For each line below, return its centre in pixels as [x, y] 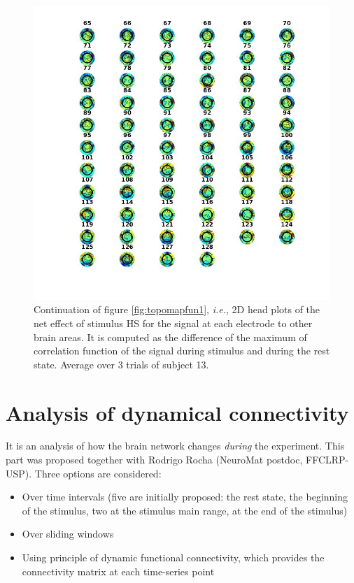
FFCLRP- [327, 460]
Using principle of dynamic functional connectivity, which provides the [173, 557]
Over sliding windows [68, 534]
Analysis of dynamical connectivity [177, 412]
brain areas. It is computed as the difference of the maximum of [170, 337]
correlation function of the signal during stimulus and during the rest [182, 351]
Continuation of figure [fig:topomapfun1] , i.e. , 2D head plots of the [177, 309]
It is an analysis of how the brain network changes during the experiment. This [175, 446]
